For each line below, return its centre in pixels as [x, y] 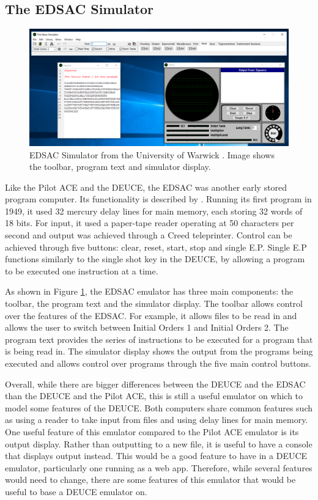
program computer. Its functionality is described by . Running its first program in [158, 199]
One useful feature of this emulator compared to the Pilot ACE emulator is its [152, 431]
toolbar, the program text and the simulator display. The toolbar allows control [154, 303]
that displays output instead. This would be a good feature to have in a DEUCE [156, 456]
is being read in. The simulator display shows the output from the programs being [159, 351]
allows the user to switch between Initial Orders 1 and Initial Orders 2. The [147, 327]
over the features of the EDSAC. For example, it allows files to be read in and [151, 315]
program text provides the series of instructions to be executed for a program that [159, 339]
